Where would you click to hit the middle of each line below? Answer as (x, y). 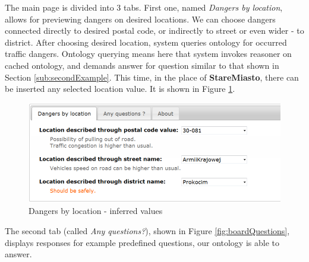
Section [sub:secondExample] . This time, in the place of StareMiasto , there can (152, 77)
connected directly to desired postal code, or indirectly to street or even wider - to (154, 31)
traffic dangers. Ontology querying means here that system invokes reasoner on (148, 54)
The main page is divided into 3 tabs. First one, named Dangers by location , (144, 7)
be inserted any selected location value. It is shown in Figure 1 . (120, 89)
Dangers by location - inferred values (96, 211)
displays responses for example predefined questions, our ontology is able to (142, 242)
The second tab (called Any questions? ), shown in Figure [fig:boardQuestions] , (147, 230)
